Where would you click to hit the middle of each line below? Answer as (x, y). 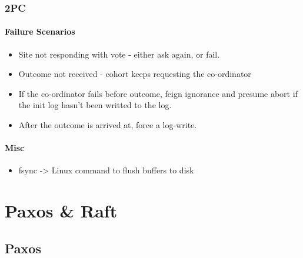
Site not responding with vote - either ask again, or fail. (119, 54)
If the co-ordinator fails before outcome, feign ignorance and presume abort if (158, 93)
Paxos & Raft (61, 211)
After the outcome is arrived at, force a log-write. (108, 125)
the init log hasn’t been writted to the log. (95, 105)
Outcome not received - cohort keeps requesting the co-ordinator (135, 74)
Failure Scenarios (40, 31)
